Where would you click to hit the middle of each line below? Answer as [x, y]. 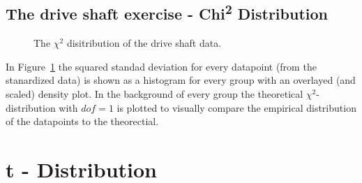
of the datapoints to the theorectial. [82, 121]
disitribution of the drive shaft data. [144, 43]
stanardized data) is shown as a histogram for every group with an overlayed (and [181, 80]
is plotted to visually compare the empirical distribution [236, 107]
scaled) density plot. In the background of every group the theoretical [154, 93]
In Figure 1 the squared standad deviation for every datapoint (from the [161, 66]
